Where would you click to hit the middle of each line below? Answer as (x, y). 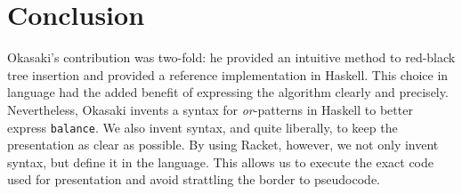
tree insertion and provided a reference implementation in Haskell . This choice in (228, 74)
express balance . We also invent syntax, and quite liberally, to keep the (203, 127)
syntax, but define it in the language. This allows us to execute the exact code (220, 162)
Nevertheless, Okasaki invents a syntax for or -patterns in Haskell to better (210, 109)
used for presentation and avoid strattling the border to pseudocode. (194, 179)
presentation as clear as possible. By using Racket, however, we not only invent (223, 145)
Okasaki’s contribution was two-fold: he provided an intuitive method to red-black (231, 57)
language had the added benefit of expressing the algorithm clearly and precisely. (228, 92)
